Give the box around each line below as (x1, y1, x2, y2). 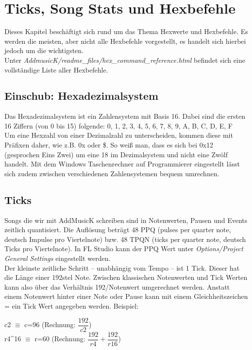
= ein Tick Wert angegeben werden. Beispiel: (4, 301, 139, 311)
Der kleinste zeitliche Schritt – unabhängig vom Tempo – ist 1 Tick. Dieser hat (4, 262, 240, 273)
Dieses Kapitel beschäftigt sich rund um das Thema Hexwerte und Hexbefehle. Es (4, 26, 248, 37)
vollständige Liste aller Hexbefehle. (4, 64, 108, 74)
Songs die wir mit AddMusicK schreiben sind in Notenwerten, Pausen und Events (4, 215, 248, 225)
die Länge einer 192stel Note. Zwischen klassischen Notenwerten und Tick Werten (4, 272, 248, 282)
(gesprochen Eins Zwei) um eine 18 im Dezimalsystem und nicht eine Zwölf (4, 149, 228, 159)
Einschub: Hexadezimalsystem (4, 88, 159, 103)
